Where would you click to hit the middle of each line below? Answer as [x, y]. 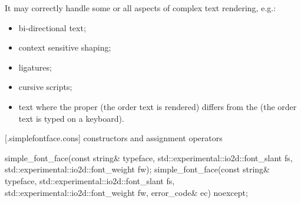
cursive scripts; [45, 87]
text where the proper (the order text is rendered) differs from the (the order [158, 106]
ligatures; [35, 67]
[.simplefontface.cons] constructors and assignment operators [114, 138]
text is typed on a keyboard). [71, 118]
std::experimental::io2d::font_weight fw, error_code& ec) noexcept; [126, 192]
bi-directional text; [52, 27]
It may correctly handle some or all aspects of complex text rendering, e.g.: [140, 8]
